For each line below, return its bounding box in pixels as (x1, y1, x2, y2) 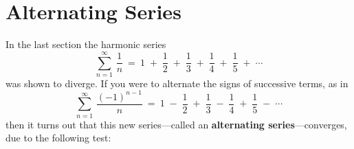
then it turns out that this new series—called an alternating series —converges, (5, 117, 347, 131)
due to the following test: (5, 130, 111, 145)
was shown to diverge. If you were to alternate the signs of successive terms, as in (5, 76, 349, 90)
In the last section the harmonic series (5, 37, 166, 51)
